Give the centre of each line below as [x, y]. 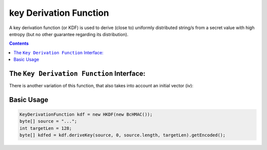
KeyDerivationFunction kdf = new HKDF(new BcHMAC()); [86, 114]
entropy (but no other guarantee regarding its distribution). [69, 34]
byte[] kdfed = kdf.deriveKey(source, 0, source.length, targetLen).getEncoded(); [123, 135]
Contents [19, 43]
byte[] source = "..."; [48, 121]
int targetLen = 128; [46, 128]
